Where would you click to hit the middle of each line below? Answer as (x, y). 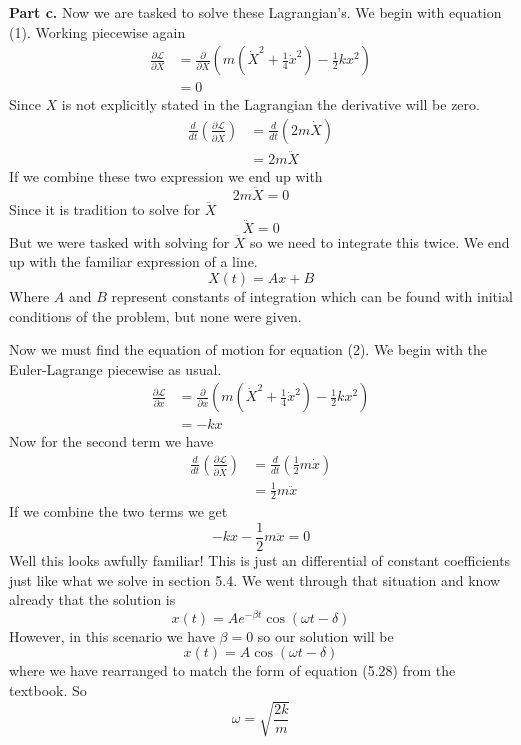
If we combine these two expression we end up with (166, 176)
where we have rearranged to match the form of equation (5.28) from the (232, 670)
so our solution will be (325, 635)
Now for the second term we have (111, 441)
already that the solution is (92, 599)
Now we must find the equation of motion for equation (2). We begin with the (248, 349)
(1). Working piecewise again (97, 31)
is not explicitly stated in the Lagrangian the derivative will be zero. (270, 104)
